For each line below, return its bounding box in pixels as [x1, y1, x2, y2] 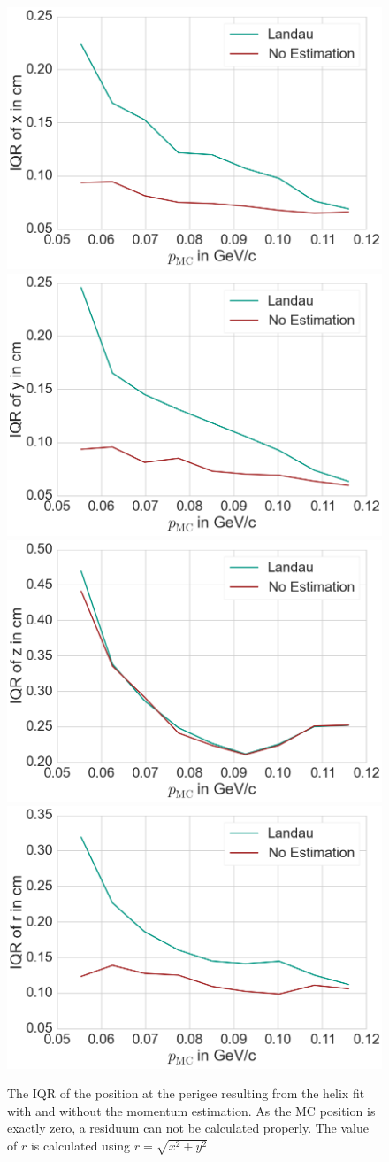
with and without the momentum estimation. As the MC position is [7, 1101, 376, 1119]
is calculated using [30, 1135, 131, 1154]
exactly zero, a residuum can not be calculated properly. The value [7, 1119, 369, 1137]
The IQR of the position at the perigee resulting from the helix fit [7, 1084, 365, 1103]
